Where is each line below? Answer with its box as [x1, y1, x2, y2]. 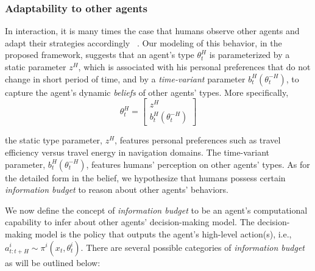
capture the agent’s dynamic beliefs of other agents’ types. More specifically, [5, 85, 289, 98]
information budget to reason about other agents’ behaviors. [5, 183, 228, 196]
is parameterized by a [209, 48, 290, 61]
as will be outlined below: [5, 256, 101, 269]
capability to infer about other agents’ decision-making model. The [5, 215, 255, 228]
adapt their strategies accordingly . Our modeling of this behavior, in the [5, 36, 282, 49]
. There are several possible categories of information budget [80, 240, 305, 253]
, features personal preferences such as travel [115, 134, 281, 146]
